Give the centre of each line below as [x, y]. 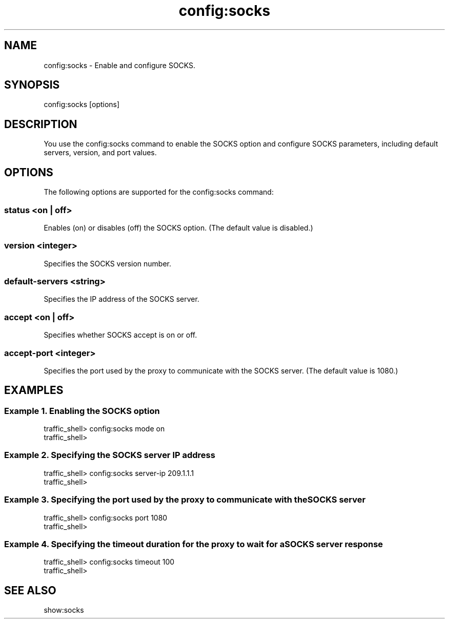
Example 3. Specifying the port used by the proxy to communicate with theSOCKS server [185, 500]
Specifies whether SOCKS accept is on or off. [120, 335]
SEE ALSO [30, 590]
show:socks [64, 610]
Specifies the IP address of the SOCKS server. [121, 299]
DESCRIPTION [41, 124]
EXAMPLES [34, 390]
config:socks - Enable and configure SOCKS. [120, 65]
